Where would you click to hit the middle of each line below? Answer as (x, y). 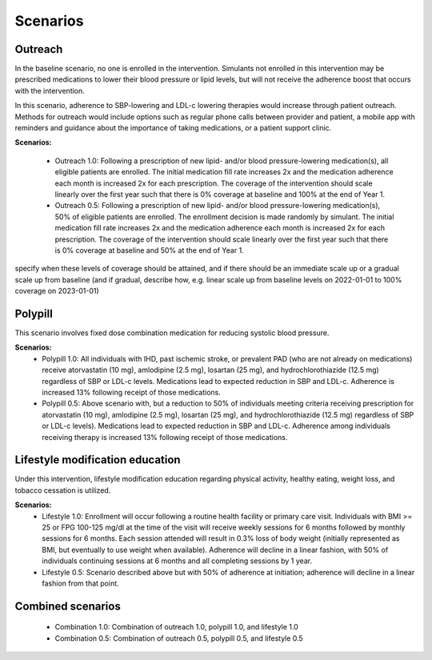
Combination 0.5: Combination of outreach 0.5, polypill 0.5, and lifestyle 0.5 (179, 638)
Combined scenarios (68, 606)
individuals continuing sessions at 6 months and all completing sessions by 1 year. (177, 561)
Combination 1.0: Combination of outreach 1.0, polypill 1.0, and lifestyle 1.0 (177, 627)
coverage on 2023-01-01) (57, 291)
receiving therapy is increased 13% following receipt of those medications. (165, 437)
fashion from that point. (80, 583)
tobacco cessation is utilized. (63, 490)
